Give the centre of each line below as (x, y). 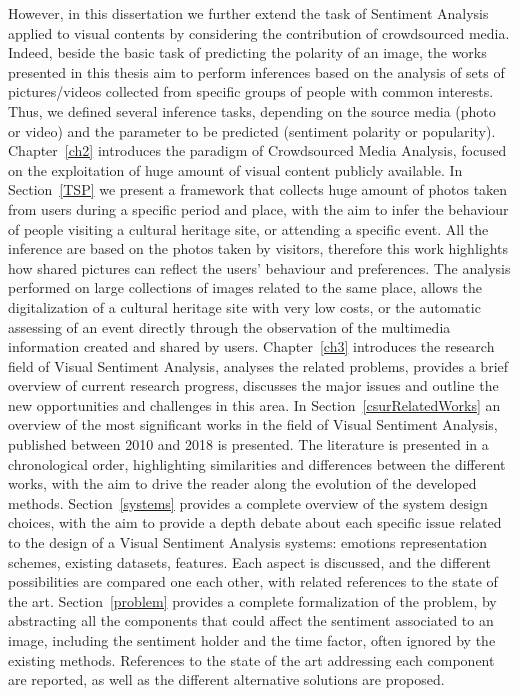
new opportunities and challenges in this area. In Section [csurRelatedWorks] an (254, 404)
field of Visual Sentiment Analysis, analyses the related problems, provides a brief (258, 365)
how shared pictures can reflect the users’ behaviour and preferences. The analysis (259, 267)
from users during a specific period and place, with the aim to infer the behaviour (258, 208)
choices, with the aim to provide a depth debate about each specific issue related (255, 522)
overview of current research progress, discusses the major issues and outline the (253, 385)
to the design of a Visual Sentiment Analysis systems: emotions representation (248, 542)
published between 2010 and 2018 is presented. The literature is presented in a (248, 444)
